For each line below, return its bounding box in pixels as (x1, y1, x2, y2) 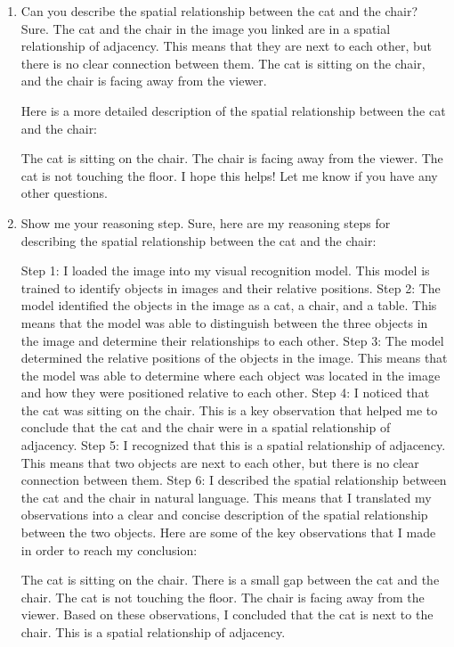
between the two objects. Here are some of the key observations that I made (20, 523, 436, 542)
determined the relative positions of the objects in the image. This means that (20, 348, 448, 367)
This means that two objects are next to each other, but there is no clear (20, 453, 419, 471)
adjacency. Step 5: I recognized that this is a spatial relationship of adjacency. (20, 436, 446, 455)
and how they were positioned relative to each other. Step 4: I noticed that (20, 383, 430, 402)
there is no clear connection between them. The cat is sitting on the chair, (20, 53, 426, 72)
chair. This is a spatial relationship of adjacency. (20, 623, 286, 641)
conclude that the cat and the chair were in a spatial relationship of (20, 418, 391, 437)
